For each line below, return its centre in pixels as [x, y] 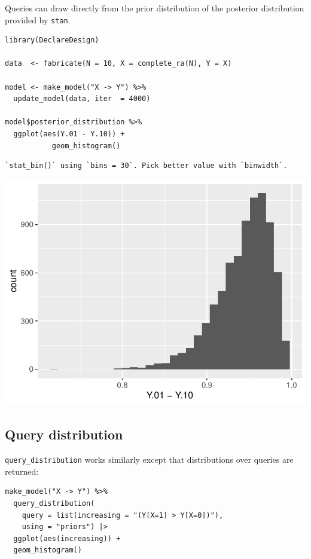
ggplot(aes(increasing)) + [67, 538]
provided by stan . [38, 19]
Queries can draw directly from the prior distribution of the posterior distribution [155, 8]
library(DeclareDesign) [52, 40]
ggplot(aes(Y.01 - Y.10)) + [69, 134]
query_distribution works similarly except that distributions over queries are [149, 459]
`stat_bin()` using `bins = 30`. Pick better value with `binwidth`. [146, 166]
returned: [22, 471]
